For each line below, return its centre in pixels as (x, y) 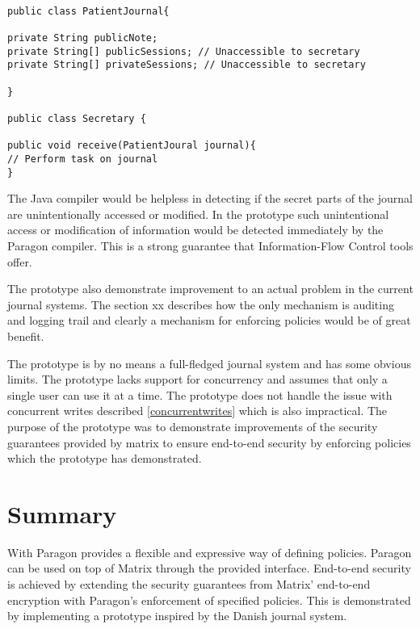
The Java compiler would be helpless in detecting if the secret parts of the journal (210, 198)
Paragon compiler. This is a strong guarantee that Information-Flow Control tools (210, 245)
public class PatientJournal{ (88, 11)
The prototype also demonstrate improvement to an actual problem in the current (210, 289)
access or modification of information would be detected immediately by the (195, 230)
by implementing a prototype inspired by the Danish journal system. (177, 616)
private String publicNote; (83, 38)
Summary (62, 513)
